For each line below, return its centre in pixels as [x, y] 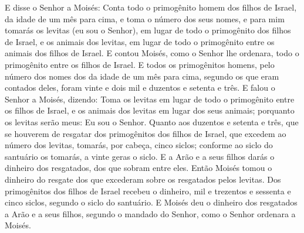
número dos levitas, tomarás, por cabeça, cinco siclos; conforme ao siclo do [139, 145]
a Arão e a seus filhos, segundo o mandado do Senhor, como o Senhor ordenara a [150, 213]
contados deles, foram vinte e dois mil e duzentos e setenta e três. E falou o [140, 88]
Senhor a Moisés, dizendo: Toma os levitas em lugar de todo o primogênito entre [150, 99]
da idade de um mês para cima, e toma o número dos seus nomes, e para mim [145, 18]
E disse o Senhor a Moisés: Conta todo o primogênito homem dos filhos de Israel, [151, 7]
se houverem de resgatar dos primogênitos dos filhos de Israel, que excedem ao [146, 133]
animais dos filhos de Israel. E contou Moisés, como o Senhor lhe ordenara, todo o [152, 53]
